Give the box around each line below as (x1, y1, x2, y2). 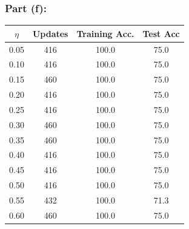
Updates (32, 27, 68, 39)
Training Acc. (76, 27, 134, 39)
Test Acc (142, 27, 180, 39)
